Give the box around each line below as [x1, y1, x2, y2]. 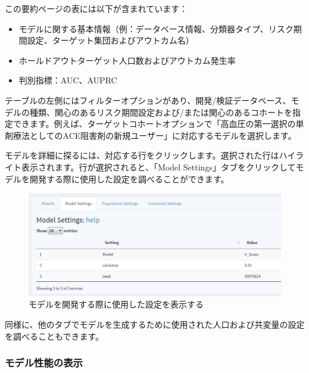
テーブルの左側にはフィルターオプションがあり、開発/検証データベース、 [5, 94, 291, 106]
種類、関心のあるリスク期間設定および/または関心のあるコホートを [29, 105, 292, 118]
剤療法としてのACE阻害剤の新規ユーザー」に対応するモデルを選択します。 [5, 129, 296, 141]
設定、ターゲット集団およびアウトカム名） [27, 34, 194, 46]
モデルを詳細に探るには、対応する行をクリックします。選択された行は [5, 149, 279, 161]
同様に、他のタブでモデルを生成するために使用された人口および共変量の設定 [5, 318, 305, 330]
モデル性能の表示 [5, 355, 83, 370]
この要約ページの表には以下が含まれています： [5, 2, 188, 14]
